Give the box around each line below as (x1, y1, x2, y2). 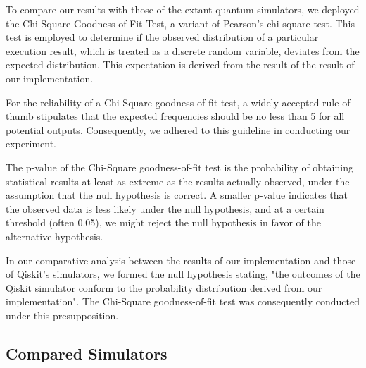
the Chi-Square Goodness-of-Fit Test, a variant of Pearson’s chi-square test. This (6, 16, 355, 30)
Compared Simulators (6, 342, 168, 364)
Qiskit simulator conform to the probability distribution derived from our (6, 280, 322, 295)
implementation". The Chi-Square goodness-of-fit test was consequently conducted (6, 294, 360, 309)
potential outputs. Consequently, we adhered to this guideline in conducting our (6, 122, 351, 137)
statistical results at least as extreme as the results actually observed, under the (6, 173, 350, 188)
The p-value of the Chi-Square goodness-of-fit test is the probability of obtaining (6, 159, 353, 174)
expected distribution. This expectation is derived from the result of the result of (6, 57, 355, 72)
